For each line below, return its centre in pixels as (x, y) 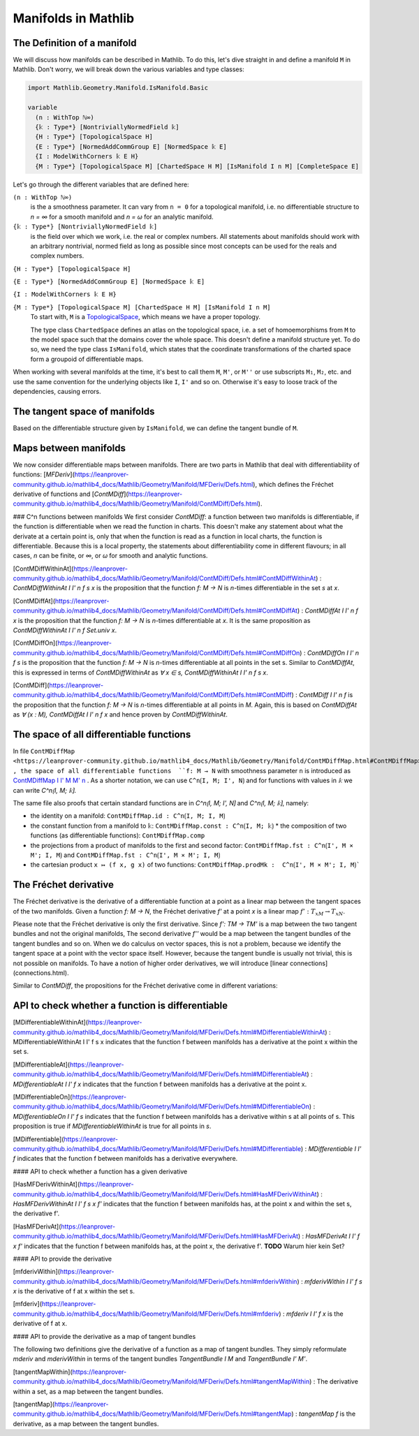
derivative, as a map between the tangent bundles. (86, 1423)
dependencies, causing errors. (57, 391)
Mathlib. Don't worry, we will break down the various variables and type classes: (128, 69)
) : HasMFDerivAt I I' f (329, 1236)
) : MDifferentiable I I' (331, 1148)
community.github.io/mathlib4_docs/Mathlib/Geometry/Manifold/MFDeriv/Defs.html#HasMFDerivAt (155, 1236)
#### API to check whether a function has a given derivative (100, 1171)
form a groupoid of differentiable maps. (87, 359)
